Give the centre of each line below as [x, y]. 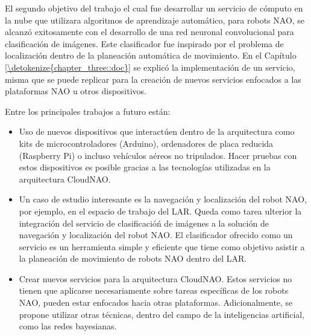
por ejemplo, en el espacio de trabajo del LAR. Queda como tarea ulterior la [160, 211]
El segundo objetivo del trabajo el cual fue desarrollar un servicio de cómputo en [154, 8]
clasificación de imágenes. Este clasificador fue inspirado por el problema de [144, 43]
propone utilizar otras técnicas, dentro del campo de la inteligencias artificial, [162, 314]
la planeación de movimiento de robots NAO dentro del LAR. [133, 258]
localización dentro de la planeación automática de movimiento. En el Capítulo [151, 55]
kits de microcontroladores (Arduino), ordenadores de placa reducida [146, 143]
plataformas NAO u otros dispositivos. [76, 91]
